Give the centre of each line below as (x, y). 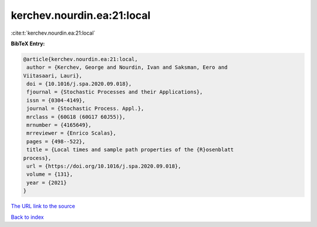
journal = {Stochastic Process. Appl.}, (85, 109)
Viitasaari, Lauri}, (53, 76)
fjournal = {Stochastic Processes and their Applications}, (115, 92)
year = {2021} (47, 183)
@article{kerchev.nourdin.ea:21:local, (80, 59)
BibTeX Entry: (28, 44)
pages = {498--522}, (56, 141)
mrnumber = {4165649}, (59, 125)
